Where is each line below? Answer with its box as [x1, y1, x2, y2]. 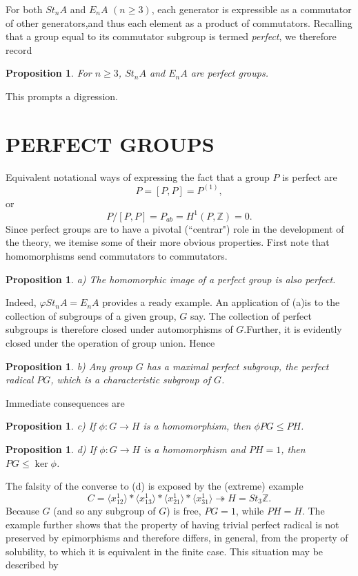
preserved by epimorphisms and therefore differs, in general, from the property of [6, 530, 348, 545]
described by [6, 557, 59, 572]
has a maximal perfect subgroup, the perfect [146, 358, 329, 373]
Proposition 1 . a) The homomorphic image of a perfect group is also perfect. [6, 271, 336, 286]
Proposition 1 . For [6, 66, 92, 80]
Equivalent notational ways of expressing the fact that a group [6, 169, 270, 184]
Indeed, [6, 295, 37, 309]
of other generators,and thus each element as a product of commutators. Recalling [6, 15, 352, 30]
